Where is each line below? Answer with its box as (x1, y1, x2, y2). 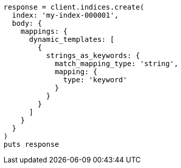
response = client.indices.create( (4, 3, 145, 11)
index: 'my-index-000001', (12, 11, 119, 19)
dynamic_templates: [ (29, 35, 115, 43)
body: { (12, 19, 42, 27)
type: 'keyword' (63, 76, 127, 84)
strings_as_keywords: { (46, 51, 140, 60)
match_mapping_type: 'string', (55, 60, 178, 68)
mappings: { (20, 27, 68, 35)
